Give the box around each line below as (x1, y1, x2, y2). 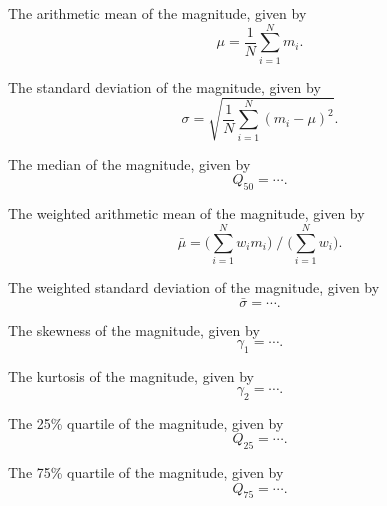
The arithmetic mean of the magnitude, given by (8, 3, 307, 23)
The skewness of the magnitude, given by (8, 319, 260, 340)
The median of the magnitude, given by (8, 153, 251, 174)
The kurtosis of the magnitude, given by (8, 366, 254, 387)
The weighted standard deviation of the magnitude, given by (8, 276, 380, 297)
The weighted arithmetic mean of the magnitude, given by (8, 203, 365, 224)
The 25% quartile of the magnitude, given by (8, 412, 284, 433)
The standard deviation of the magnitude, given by (8, 76, 321, 97)
